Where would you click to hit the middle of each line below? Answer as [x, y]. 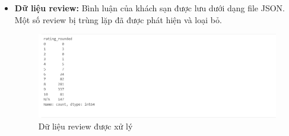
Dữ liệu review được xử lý [85, 126]
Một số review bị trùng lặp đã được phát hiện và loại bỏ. [118, 19]
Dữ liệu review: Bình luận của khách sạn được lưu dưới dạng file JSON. [150, 8]
